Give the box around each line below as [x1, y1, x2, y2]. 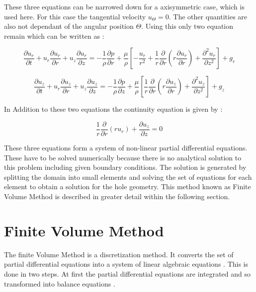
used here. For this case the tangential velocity [4, 11, 146, 21]
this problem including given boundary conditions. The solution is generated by [4, 162, 247, 172]
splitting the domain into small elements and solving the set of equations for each [4, 171, 252, 182]
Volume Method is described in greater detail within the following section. [4, 191, 230, 201]
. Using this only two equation [141, 21, 234, 31]
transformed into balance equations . [4, 278, 115, 289]
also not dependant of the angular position [4, 21, 134, 31]
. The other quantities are [169, 11, 248, 21]
